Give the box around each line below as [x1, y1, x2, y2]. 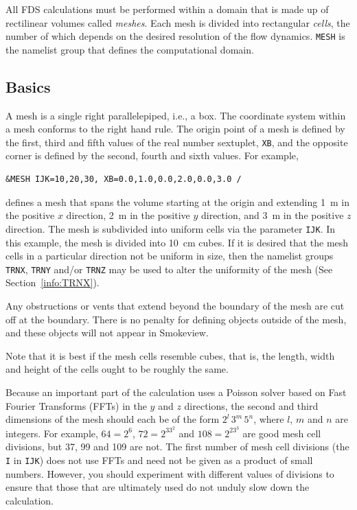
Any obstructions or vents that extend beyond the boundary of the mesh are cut [5, 298, 345, 312]
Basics [5, 76, 51, 97]
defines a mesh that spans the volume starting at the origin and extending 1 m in [5, 194, 349, 209]
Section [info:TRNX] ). [5, 275, 100, 290]
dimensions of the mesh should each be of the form [5, 412, 220, 426]
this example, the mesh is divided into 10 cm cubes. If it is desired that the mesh [5, 235, 349, 249]
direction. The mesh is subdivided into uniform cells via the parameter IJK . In [5, 221, 336, 235]
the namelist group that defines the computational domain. [5, 42, 254, 56]
